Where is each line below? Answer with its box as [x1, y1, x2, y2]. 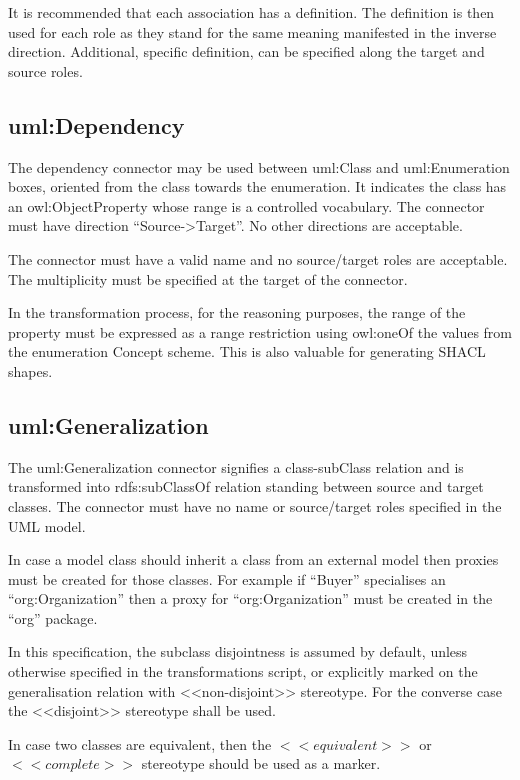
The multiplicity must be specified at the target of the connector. [8, 268, 408, 289]
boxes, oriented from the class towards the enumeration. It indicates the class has [8, 176, 507, 197]
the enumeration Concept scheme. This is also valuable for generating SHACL [8, 341, 486, 362]
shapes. [8, 360, 53, 381]
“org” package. [8, 607, 98, 628]
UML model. [8, 515, 86, 536]
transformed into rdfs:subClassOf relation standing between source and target [8, 476, 484, 497]
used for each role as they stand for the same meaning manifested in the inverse [8, 21, 497, 42]
